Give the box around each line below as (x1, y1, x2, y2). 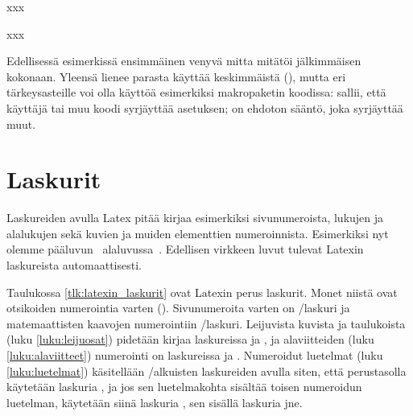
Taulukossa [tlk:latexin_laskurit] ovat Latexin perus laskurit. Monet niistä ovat (6, 283, 398, 300)
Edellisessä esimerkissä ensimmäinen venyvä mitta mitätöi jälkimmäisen (6, 52, 361, 69)
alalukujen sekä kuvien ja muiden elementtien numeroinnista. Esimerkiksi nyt (6, 224, 389, 241)
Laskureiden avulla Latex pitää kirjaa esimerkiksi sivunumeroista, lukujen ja (6, 209, 384, 226)
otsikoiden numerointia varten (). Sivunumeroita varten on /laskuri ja (6, 299, 350, 316)
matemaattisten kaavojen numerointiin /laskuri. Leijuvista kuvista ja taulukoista (6, 315, 406, 332)
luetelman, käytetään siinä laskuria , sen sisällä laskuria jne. (6, 393, 303, 410)
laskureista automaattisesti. (6, 257, 142, 274)
